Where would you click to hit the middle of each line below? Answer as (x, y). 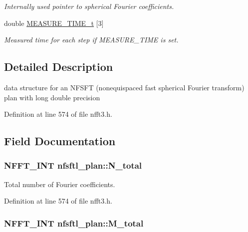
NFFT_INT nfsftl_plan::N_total (73, 165)
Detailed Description (59, 67)
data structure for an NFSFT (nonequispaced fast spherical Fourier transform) (124, 87)
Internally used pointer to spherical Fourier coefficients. (89, 6)
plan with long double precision (52, 97)
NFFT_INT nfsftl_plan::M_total (74, 223)
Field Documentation (60, 141)
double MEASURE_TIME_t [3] (54, 23)
